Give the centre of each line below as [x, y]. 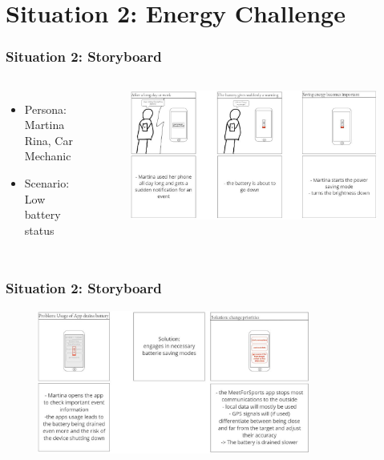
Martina [44, 125]
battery [42, 214]
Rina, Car [49, 140]
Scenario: [47, 182]
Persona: [45, 109]
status [39, 230]
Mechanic [48, 156]
